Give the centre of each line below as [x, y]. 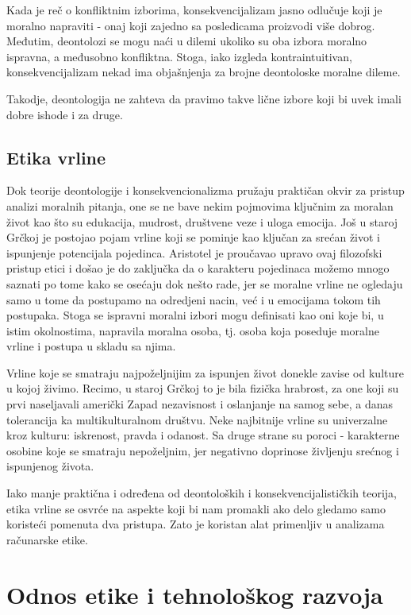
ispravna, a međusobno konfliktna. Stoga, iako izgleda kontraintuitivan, [179, 56]
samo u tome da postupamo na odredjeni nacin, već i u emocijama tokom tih [194, 299]
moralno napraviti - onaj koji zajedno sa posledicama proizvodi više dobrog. [191, 25]
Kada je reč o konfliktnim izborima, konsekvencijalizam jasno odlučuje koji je [194, 10]
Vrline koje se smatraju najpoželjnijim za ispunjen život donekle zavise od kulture [205, 372]
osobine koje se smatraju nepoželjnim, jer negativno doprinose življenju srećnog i [203, 450]
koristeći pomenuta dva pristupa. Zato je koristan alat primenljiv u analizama [196, 524]
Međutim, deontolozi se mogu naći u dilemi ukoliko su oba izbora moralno [187, 41]
